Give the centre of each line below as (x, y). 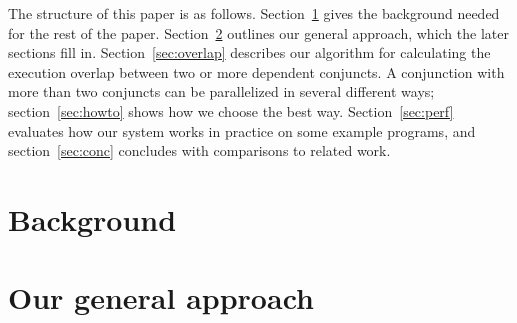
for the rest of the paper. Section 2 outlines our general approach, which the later (258, 32)
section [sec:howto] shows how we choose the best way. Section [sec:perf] (231, 110)
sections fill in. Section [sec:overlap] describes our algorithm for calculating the (249, 52)
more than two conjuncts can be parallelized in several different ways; (221, 91)
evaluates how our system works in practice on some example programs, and (242, 130)
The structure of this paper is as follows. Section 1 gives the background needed (254, 13)
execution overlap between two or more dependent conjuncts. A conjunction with (256, 71)
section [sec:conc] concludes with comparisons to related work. (199, 150)
